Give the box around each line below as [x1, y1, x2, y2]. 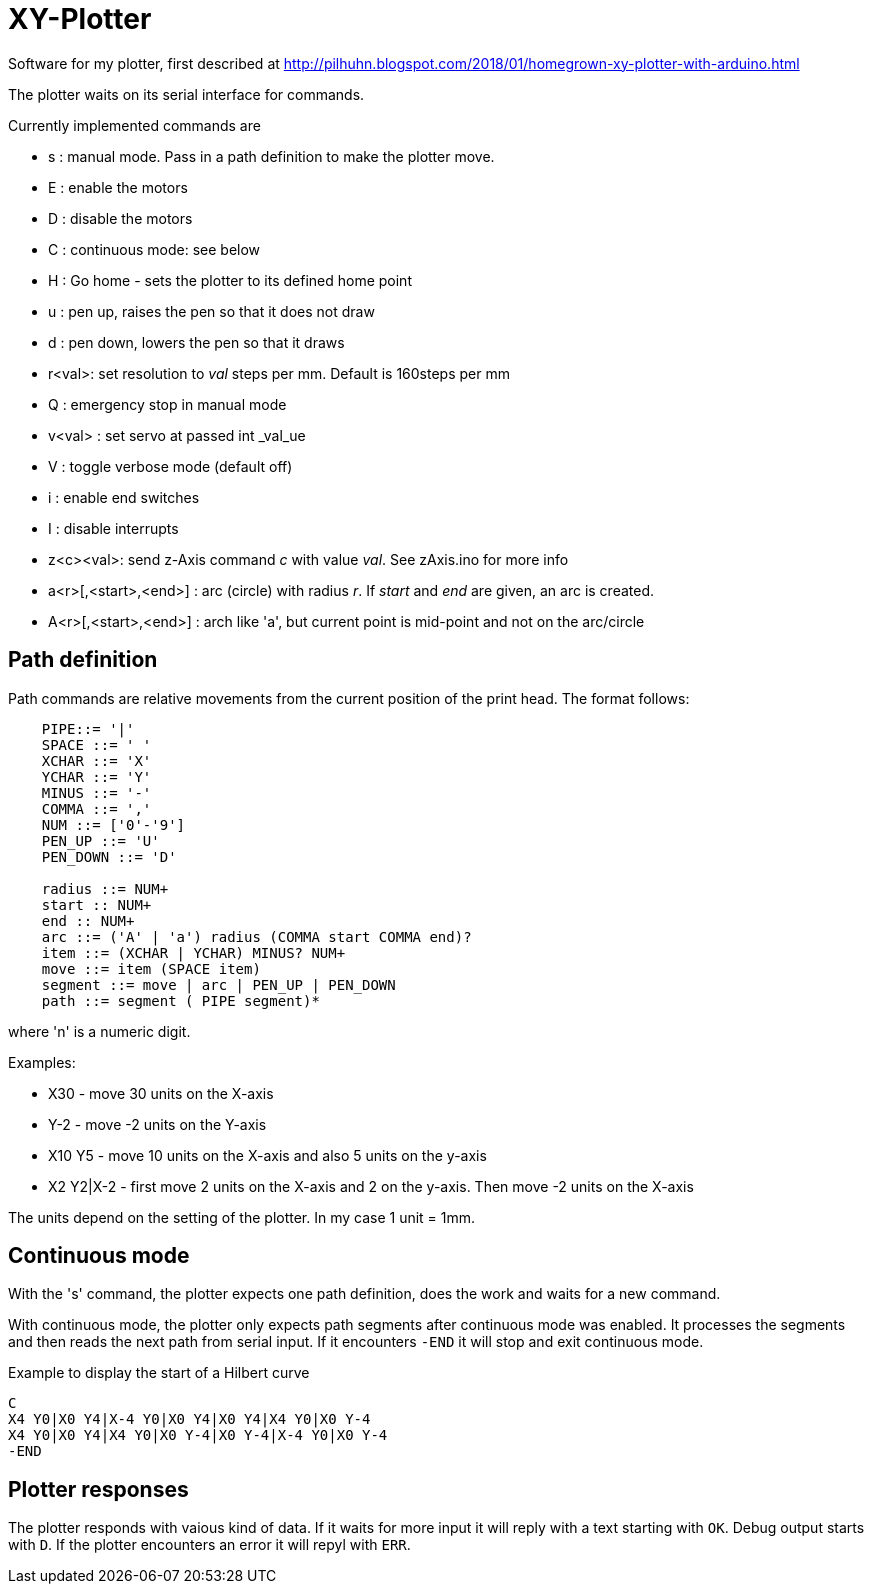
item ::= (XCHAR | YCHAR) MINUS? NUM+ [41, 944, 346, 961]
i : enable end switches [48, 488, 200, 506]
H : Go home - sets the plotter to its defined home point [48, 271, 412, 289]
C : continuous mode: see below [48, 240, 261, 258]
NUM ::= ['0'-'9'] [41, 816, 186, 833]
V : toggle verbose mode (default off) [48, 457, 293, 475]
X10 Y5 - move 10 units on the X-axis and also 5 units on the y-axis [48, 1146, 487, 1164]
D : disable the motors [48, 209, 193, 227]
